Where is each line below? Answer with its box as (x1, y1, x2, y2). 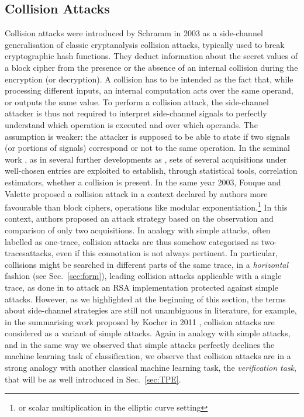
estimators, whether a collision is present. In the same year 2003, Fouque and (5, 175, 281, 188)
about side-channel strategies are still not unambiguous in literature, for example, (5, 304, 297, 316)
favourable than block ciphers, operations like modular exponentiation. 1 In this (5, 199, 288, 213)
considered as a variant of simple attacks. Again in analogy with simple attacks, (5, 327, 291, 339)
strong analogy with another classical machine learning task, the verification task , (5, 361, 296, 374)
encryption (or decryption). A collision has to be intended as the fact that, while (5, 73, 293, 85)
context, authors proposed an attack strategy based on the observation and (5, 212, 274, 225)
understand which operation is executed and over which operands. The (5, 118, 258, 130)
